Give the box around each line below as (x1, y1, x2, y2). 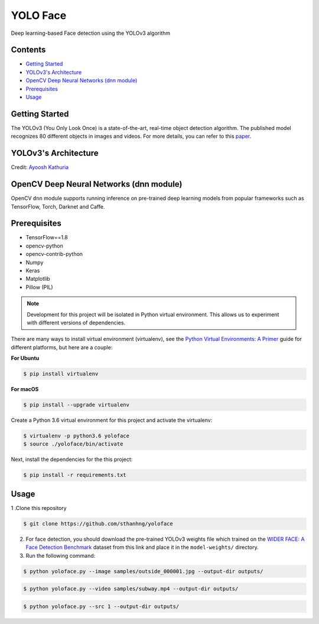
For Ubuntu (11, 355, 40, 362)
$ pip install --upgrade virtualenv (23, 402, 130, 408)
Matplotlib (25, 275, 50, 282)
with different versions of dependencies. (27, 319, 126, 326)
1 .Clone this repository (11, 504, 67, 511)
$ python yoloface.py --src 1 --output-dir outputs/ (23, 603, 180, 610)
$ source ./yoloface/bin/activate (23, 441, 123, 447)
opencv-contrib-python (25, 251, 83, 258)
